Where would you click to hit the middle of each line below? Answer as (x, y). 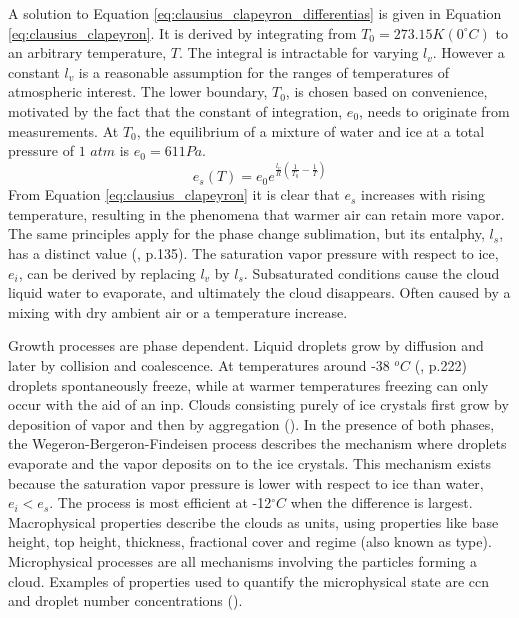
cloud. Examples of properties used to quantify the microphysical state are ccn (249, 580)
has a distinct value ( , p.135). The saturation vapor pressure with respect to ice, (253, 253)
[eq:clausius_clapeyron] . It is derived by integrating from (182, 32)
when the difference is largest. (381, 502)
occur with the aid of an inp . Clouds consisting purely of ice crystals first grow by (258, 404)
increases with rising (422, 194)
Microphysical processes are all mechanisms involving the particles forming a (242, 560)
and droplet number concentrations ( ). (125, 600)
